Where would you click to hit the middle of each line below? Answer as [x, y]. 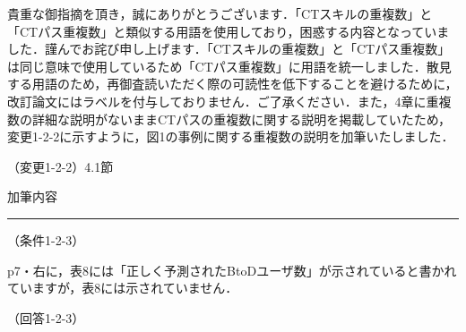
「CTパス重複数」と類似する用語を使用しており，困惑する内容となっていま [229, 31]
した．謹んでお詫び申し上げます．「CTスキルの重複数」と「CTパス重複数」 [229, 49]
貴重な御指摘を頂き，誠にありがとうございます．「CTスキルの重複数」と [220, 13]
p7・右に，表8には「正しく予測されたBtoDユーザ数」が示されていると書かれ [232, 270]
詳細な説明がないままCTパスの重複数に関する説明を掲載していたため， [242, 119]
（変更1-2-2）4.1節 [60, 166]
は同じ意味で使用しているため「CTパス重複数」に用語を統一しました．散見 [229, 66]
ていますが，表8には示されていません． [123, 288]
